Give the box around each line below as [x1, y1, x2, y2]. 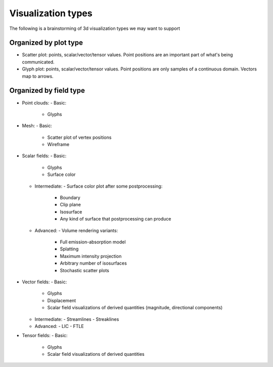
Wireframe [47, 141, 70, 148]
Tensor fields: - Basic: [22, 333, 68, 339]
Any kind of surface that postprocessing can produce [60, 216, 171, 222]
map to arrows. [22, 73, 54, 79]
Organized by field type [9, 86, 85, 95]
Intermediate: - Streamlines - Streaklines [34, 316, 119, 322]
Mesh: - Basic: [22, 123, 53, 129]
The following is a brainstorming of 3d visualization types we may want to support [9, 25, 180, 31]
